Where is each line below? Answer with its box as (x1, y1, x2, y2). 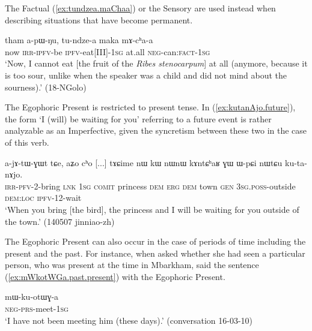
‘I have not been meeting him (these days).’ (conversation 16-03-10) (5, 314, 253, 326)
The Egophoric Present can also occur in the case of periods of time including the (5, 235, 306, 248)
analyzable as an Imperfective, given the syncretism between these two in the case (5, 124, 307, 137)
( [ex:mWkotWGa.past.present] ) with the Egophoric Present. (5, 270, 225, 282)
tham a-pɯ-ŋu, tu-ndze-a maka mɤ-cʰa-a (5, 34, 153, 46)
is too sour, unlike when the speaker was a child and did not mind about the (5, 68, 287, 81)
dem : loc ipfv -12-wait (5, 191, 82, 204)
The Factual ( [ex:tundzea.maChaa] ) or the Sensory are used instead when (5, 2, 276, 14)
